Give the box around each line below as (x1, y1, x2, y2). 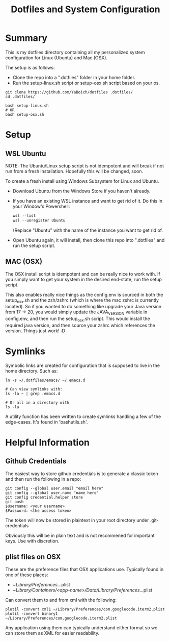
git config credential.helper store (5, 495, 83, 500)
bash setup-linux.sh (5, 103, 49, 108)
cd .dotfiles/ (5, 94, 36, 99)
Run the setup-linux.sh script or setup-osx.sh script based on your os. (12, 80, 160, 86)
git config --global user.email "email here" (5, 486, 103, 491)
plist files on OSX (5, 553, 61, 561)
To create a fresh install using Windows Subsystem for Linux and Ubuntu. (5, 178, 159, 184)
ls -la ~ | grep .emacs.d (5, 391, 60, 396)
